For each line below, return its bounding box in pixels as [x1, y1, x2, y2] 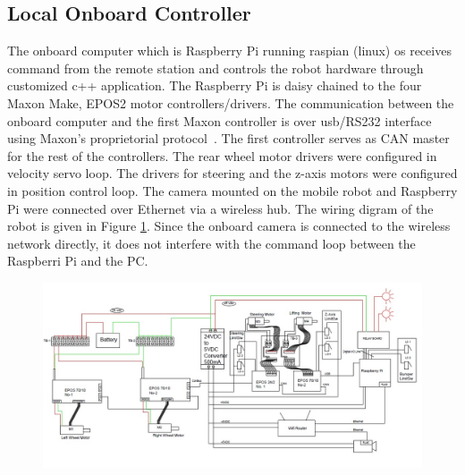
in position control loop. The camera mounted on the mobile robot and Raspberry [7, 181, 458, 199]
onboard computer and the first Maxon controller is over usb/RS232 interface [7, 111, 432, 130]
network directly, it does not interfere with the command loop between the [7, 233, 416, 252]
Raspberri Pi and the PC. [7, 251, 148, 270]
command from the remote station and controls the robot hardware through [7, 58, 424, 77]
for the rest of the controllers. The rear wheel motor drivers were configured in [7, 146, 437, 165]
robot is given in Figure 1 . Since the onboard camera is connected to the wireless [7, 216, 451, 235]
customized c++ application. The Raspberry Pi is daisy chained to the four [7, 76, 422, 95]
